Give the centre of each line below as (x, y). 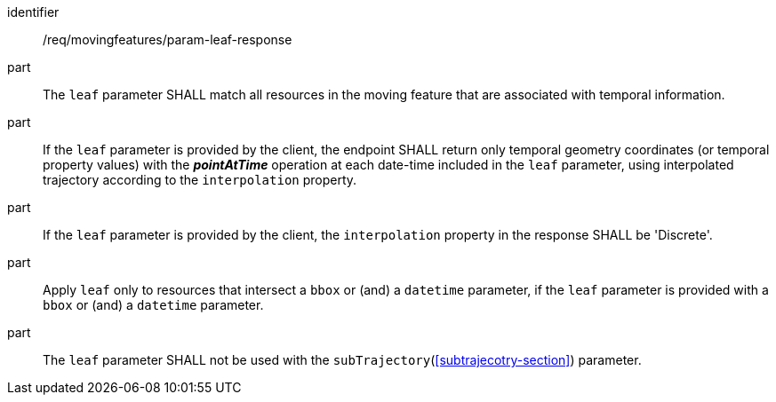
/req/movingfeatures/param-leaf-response (168, 39)
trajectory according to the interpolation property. (200, 180)
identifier (33, 12)
